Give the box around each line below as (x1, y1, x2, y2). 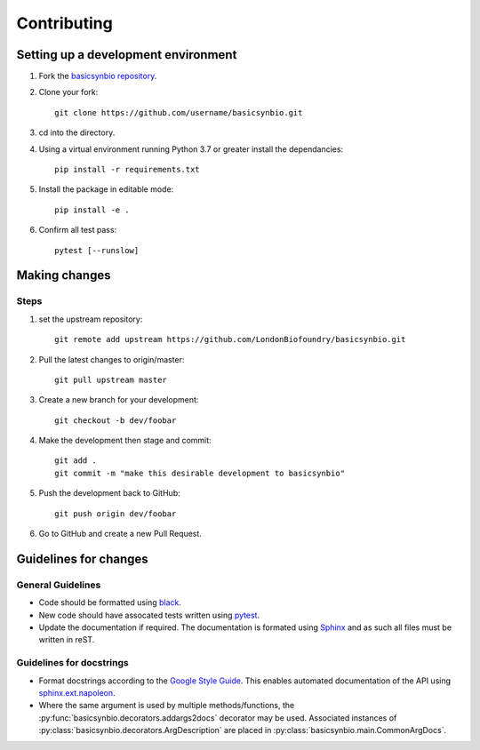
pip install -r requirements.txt (54, 164, 200, 175)
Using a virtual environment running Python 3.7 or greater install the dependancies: (38, 143, 344, 155)
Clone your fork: (38, 87, 99, 98)
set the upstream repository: (38, 314, 143, 324)
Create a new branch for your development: (38, 395, 199, 405)
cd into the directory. (38, 127, 116, 138)
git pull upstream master (54, 374, 168, 385)
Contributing (16, 13, 113, 33)
